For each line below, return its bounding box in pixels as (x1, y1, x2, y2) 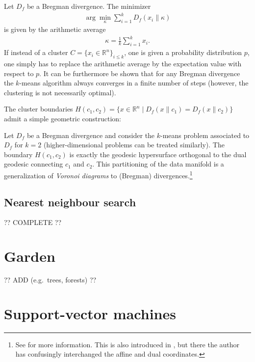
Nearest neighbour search (4, 194, 136, 209)
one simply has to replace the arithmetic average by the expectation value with (4, 58, 242, 69)
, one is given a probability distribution (124, 47, 242, 57)
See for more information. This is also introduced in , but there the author (15, 339, 240, 349)
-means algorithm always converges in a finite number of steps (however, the (19, 78, 249, 88)
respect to (4, 68, 34, 78)
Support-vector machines (4, 303, 176, 323)
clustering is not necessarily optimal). (4, 87, 116, 97)
